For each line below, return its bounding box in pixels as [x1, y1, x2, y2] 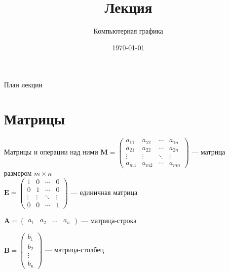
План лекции [4, 79, 42, 90]
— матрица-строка [81, 215, 137, 226]
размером [4, 167, 32, 178]
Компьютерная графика [93, 26, 163, 36]
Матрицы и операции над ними [4, 147, 98, 157]
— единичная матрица [71, 187, 138, 197]
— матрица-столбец [45, 244, 104, 255]
